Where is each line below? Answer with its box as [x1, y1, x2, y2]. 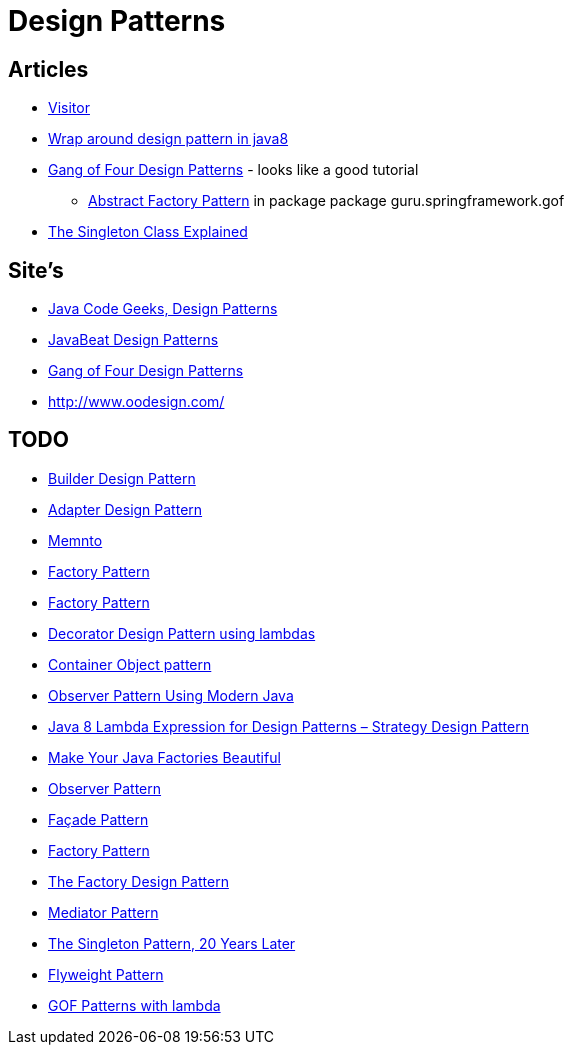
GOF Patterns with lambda [48, 996, 221, 1014]
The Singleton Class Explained [48, 223, 248, 241]
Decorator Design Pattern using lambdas [48, 624, 316, 642]
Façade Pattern [48, 810, 149, 828]
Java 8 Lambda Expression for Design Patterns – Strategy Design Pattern [48, 717, 529, 735]
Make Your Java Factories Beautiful [48, 748, 281, 766]
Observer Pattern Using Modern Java [48, 686, 294, 704]
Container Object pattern [48, 655, 212, 673]
